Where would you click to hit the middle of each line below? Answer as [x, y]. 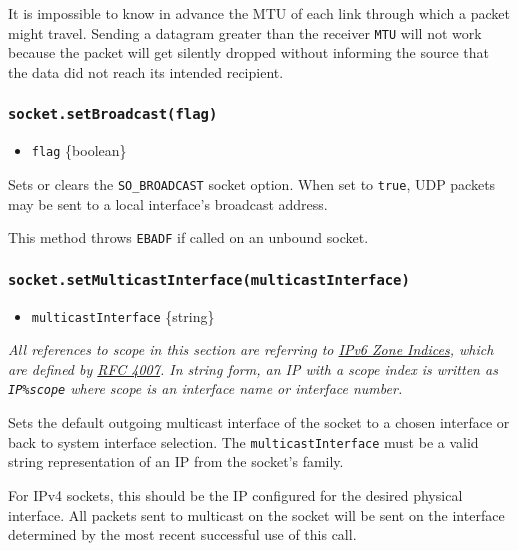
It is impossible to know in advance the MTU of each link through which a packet [259, 13]
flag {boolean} [79, 150]
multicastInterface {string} [123, 315]
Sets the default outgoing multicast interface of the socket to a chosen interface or [259, 422]
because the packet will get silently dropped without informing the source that [249, 52]
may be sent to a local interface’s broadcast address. [168, 203]
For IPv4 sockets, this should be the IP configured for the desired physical [235, 494]
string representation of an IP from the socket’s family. [176, 461]
